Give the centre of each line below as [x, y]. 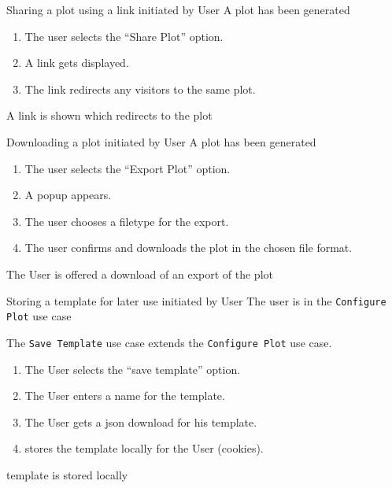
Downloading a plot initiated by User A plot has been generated [161, 141]
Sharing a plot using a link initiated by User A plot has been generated [178, 9]
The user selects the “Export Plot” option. [128, 168]
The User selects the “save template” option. [133, 369]
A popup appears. [68, 195]
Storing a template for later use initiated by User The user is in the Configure [196, 300]
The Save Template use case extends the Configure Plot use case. [169, 342]
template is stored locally [67, 474]
